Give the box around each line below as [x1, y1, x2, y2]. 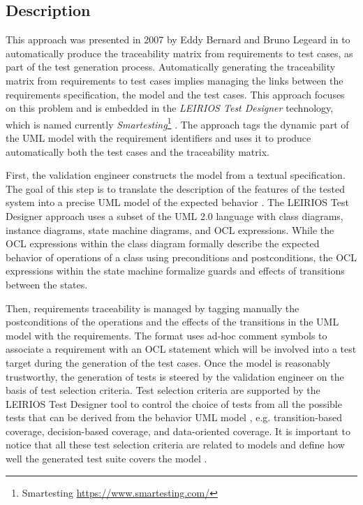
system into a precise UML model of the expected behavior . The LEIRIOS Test [6, 195, 349, 210]
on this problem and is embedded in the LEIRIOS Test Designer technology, [6, 101, 334, 115]
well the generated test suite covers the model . [6, 451, 207, 466]
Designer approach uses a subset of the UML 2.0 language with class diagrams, [6, 208, 343, 223]
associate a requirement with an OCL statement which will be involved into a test [6, 342, 357, 356]
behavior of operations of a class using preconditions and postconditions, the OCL [6, 249, 357, 264]
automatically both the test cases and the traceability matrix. [6, 144, 269, 159]
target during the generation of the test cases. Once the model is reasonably [6, 355, 331, 369]
